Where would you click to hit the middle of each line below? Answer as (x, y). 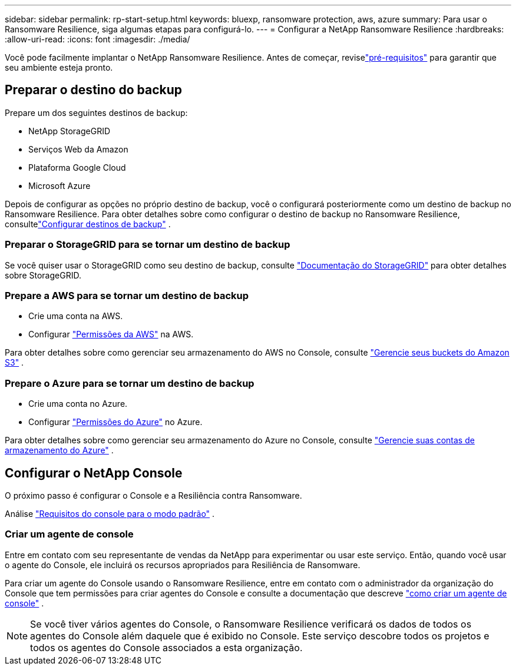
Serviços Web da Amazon (78, 149)
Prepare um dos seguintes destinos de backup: (96, 112)
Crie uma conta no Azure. (78, 404)
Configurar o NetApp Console (94, 473)
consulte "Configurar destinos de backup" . (88, 224)
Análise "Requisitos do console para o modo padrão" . (110, 513)
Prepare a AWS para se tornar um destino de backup (127, 295)
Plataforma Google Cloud (77, 167)
